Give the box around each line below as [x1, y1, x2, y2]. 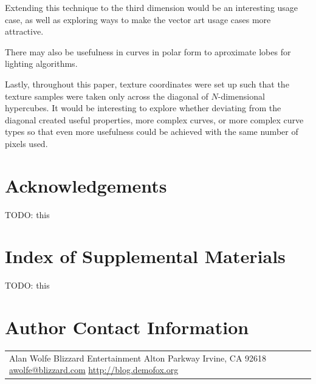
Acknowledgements [5, 173, 167, 197]
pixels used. [5, 137, 48, 149]
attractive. [5, 25, 44, 38]
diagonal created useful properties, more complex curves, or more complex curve [5, 113, 304, 126]
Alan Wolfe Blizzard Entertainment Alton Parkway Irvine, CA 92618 [9, 351, 267, 364]
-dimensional [218, 89, 265, 102]
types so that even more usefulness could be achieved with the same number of [5, 125, 298, 138]
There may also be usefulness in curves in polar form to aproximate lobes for [5, 45, 291, 58]
